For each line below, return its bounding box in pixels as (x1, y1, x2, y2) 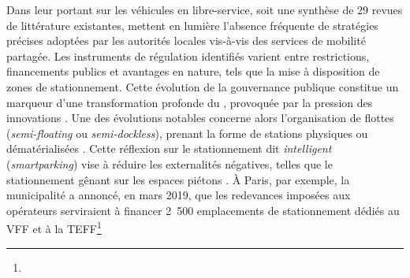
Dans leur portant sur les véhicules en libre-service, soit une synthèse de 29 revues (6, 2, 403, 17)
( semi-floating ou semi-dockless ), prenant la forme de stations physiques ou (6, 124, 368, 141)
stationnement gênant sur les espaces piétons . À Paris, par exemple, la (6, 171, 350, 187)
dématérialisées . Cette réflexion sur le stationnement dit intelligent (6, 140, 332, 157)
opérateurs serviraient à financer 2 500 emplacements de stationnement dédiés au (6, 202, 400, 218)
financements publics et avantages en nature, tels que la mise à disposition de (6, 63, 380, 80)
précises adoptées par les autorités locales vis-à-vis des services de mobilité (6, 32, 366, 49)
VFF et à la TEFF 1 (6, 218, 102, 236)
